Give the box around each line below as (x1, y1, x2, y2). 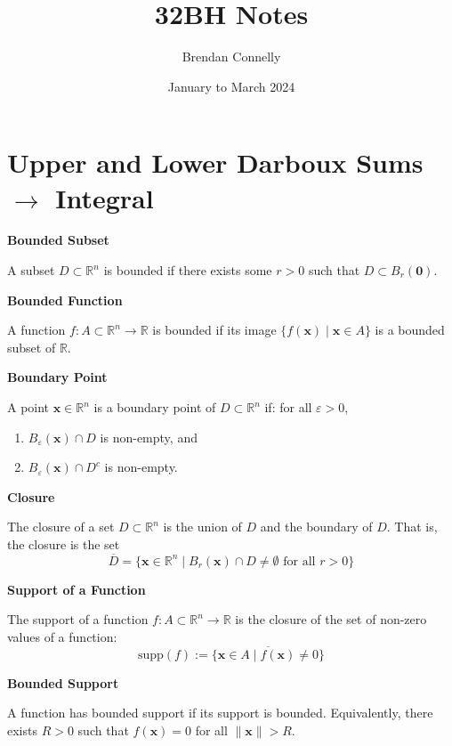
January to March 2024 (167, 77, 295, 95)
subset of (7, 337, 56, 356)
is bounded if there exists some (103, 261, 272, 280)
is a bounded (375, 320, 445, 339)
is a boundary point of (93, 398, 216, 416)
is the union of (163, 517, 242, 536)
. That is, (386, 517, 438, 536)
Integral (55, 179, 154, 215)
